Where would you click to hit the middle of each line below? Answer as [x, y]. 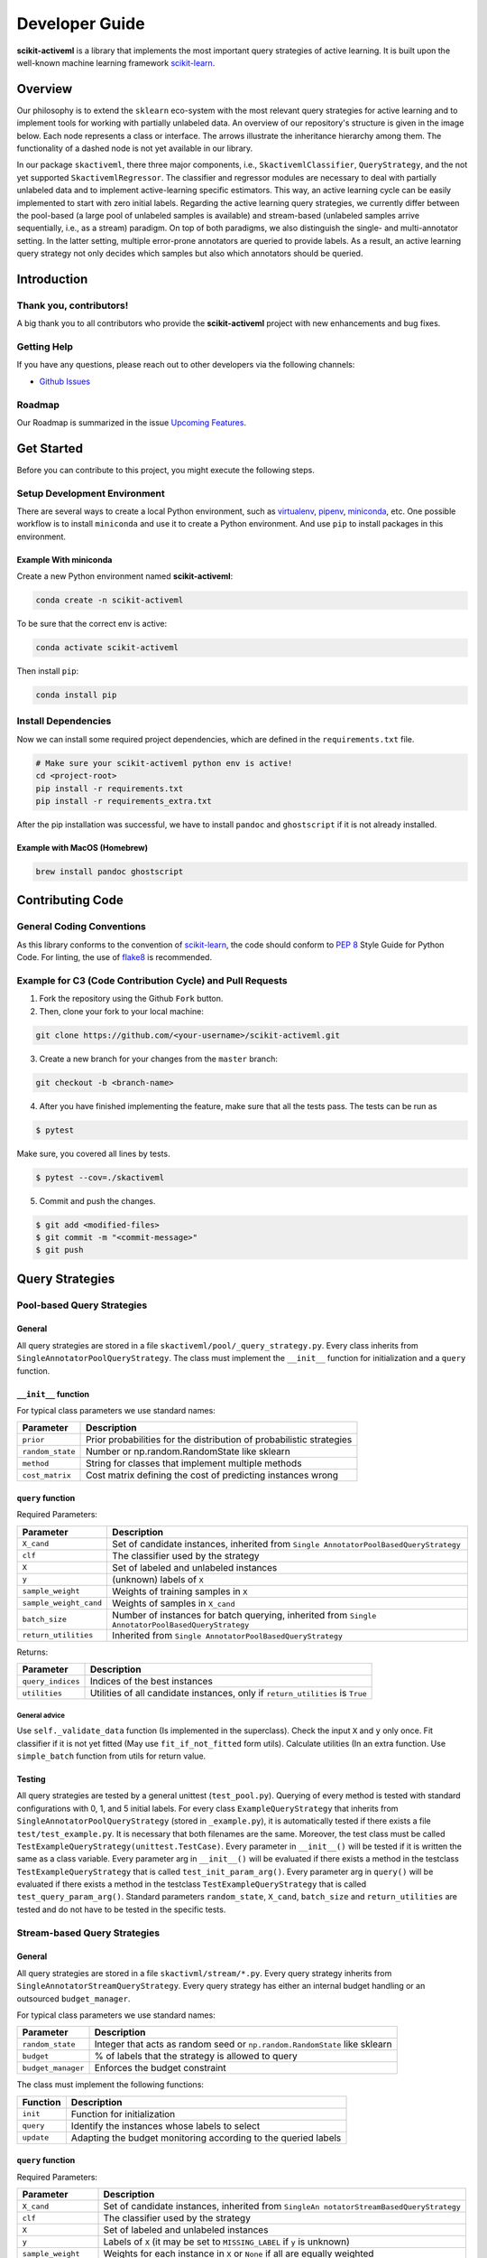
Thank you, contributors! [73, 305]
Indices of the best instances [152, 1682]
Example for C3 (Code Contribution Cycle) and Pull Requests [152, 980]
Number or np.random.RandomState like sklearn [188, 1451]
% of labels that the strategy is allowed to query [196, 2057]
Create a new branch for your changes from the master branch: [159, 1059]
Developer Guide [81, 23]
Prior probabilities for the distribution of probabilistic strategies [219, 1440]
